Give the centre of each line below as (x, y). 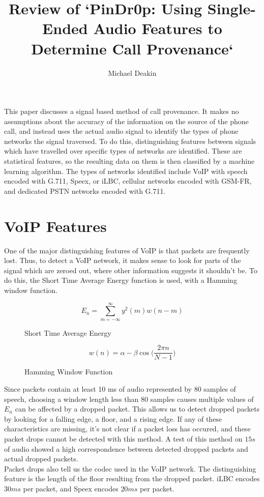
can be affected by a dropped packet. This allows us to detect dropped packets (137, 409)
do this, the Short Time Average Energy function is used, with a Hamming (121, 280)
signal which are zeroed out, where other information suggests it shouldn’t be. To (131, 270)
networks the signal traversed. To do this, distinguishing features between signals (130, 141)
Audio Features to (158, 28)
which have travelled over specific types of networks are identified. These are (123, 151)
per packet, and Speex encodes (71, 488)
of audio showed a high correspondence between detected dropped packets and (126, 448)
